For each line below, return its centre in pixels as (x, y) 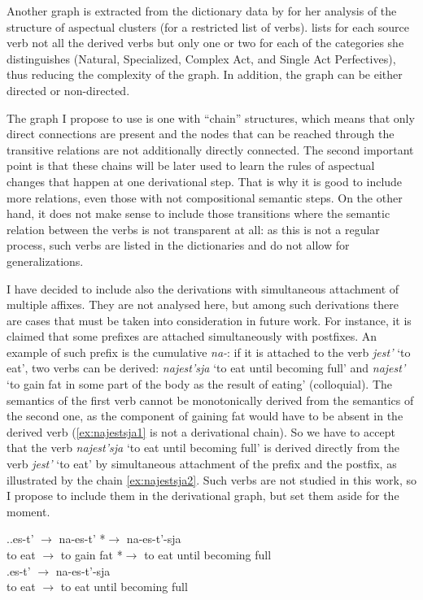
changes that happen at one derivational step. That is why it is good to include (205, 181)
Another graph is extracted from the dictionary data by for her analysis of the (202, 11)
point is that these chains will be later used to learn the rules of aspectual (191, 165)
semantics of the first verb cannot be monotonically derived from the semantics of (210, 400)
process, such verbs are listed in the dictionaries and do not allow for (178, 245)
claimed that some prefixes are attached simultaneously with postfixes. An (192, 336)
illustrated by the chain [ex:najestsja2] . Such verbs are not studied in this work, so (211, 479)
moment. (28, 511)
